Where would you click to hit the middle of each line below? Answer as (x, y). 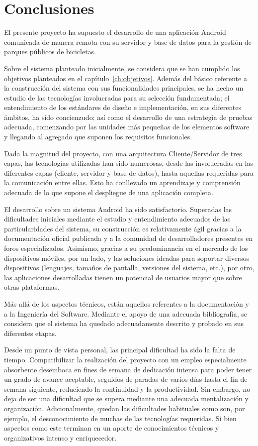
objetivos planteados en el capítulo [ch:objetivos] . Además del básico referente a (126, 78)
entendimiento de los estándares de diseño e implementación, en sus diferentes (123, 107)
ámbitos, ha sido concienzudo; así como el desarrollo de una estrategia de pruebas (128, 117)
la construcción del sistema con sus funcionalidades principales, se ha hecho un (124, 88)
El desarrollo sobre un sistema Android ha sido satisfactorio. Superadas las (118, 209)
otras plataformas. (32, 287)
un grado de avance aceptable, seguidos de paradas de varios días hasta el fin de (126, 379)
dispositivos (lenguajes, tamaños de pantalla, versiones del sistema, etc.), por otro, (129, 268)
